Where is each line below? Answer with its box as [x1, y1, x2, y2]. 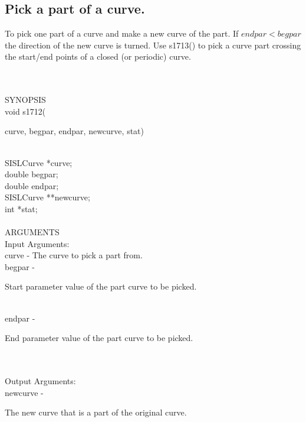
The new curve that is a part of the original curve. [5, 406, 187, 418]
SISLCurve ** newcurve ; [5, 191, 90, 203]
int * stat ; [5, 202, 38, 215]
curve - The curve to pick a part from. [5, 249, 143, 261]
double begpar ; [5, 168, 58, 180]
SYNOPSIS [5, 93, 46, 106]
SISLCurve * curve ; [5, 156, 73, 168]
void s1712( [5, 105, 46, 117]
